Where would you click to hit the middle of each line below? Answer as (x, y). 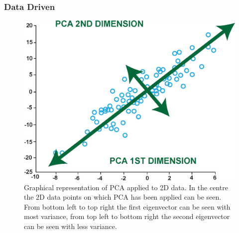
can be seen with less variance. (70, 226)
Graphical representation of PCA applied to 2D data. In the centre (126, 187)
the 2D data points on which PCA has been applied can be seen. (123, 197)
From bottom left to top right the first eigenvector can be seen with (127, 206)
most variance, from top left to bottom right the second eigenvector (127, 216)
